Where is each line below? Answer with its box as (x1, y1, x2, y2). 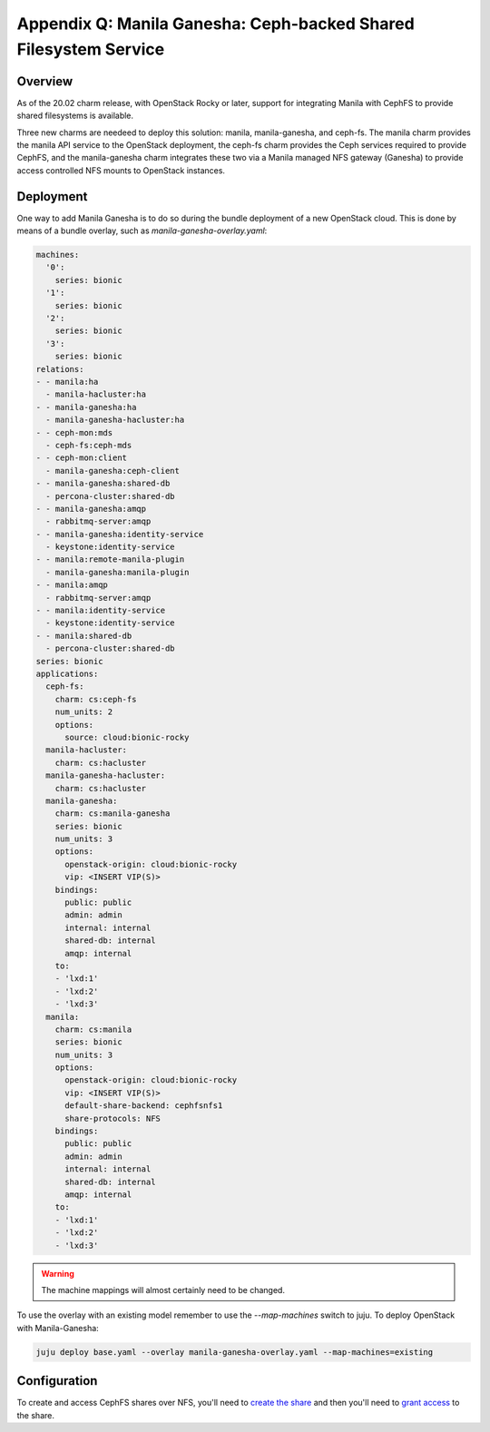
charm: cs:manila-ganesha (54, 809, 171, 819)
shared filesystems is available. (16, 110, 134, 122)
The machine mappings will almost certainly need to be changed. (41, 1284, 286, 1295)
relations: (35, 364, 84, 374)
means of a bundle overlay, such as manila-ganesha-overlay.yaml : (16, 225, 268, 236)
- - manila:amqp (35, 580, 109, 590)
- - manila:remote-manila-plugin (35, 554, 185, 564)
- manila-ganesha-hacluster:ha (45, 415, 185, 426)
